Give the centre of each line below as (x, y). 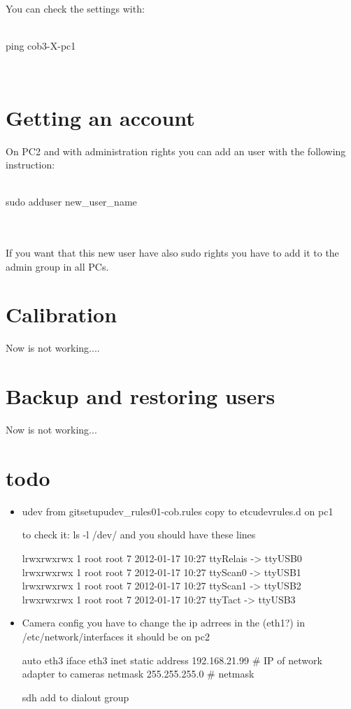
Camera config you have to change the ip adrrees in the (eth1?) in (164, 623)
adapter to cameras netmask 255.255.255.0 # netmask (138, 674)
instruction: (30, 165)
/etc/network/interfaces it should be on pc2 (116, 636)
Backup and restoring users (141, 396)
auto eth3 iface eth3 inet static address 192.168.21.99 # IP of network (172, 660)
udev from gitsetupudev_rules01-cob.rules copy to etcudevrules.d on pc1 (178, 511)
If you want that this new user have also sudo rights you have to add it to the (172, 253)
